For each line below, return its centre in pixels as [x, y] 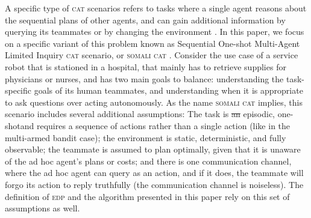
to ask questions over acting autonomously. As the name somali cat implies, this [154, 102]
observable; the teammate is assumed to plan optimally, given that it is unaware [153, 149]
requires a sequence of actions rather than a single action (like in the [163, 125]
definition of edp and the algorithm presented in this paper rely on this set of [147, 196]
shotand [20, 125]
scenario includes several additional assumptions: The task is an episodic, [140, 114]
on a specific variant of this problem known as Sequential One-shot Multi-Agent [152, 43]
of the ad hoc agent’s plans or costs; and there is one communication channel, [148, 161]
